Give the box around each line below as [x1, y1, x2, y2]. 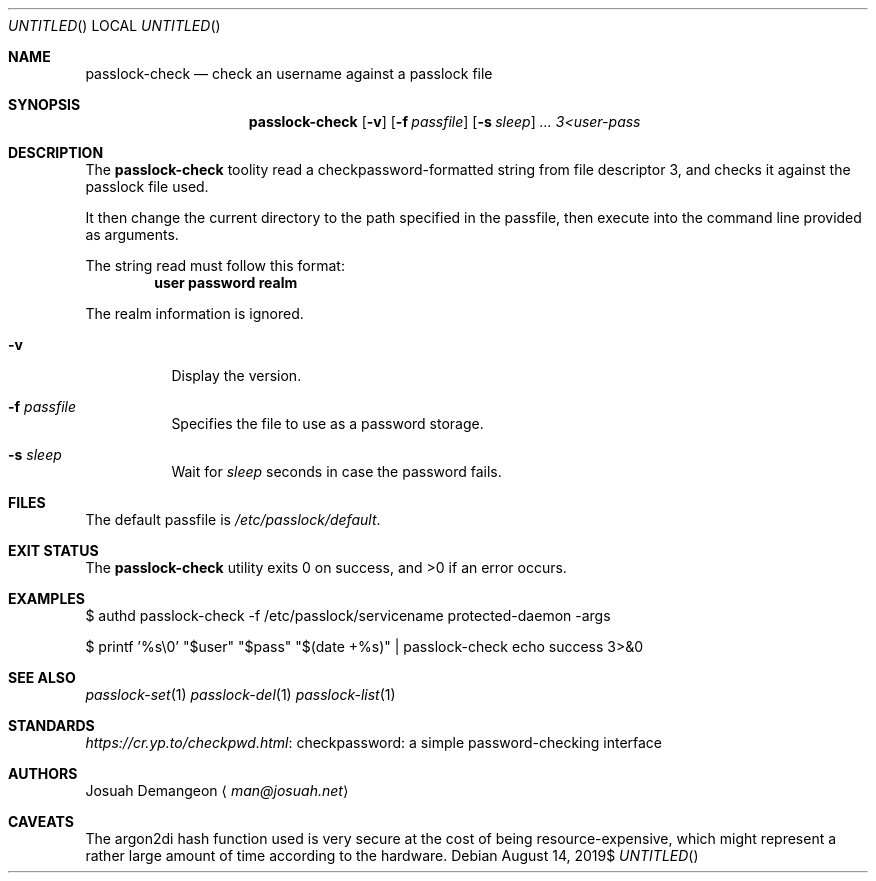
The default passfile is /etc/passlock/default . [85, 511, 381, 528]
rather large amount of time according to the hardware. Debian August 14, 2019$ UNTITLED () [85, 847, 699, 864]
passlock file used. [85, 178, 209, 195]
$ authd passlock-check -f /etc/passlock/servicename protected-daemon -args [85, 607, 611, 624]
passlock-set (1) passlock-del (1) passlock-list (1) [85, 686, 396, 703]
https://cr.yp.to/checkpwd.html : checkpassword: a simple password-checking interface [85, 734, 663, 751]
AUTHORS [8, 765, 78, 782]
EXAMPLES [8, 590, 85, 607]
